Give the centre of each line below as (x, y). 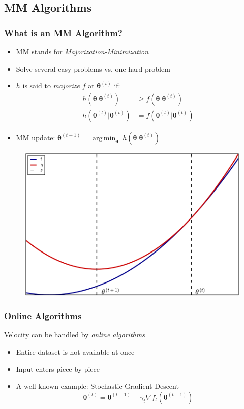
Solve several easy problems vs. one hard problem (93, 68)
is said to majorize (51, 86)
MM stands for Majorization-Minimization (82, 51)
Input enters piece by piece (58, 369)
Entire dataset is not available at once (75, 351)
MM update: (36, 137)
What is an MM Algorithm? (63, 32)
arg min (104, 138)
